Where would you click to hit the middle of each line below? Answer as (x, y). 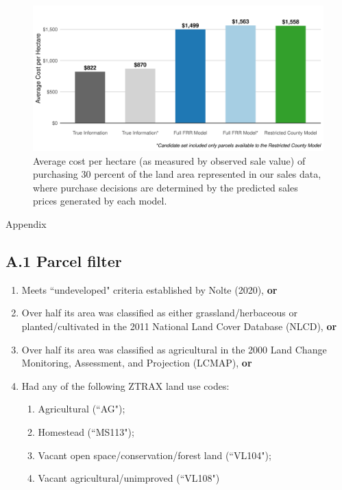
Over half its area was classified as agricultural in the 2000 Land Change (174, 349)
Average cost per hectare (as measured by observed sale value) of (169, 160)
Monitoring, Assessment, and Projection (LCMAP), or (137, 363)
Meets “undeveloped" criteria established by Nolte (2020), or (149, 289)
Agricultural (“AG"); (82, 409)
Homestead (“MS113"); (86, 431)
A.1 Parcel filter (64, 260)
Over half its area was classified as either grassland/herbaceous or (159, 313)
